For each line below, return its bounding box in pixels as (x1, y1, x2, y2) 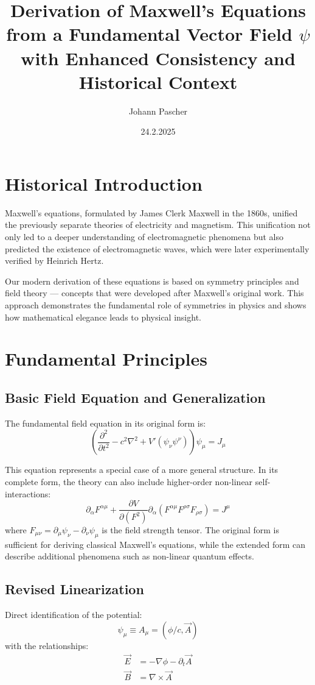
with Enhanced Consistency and (21, 45, 296, 70)
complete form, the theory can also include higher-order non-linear (5, 475, 253, 488)
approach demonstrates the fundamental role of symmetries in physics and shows (5, 298, 306, 311)
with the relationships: (5, 639, 89, 651)
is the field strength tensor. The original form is (102, 524, 280, 536)
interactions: (5, 487, 51, 500)
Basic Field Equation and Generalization (5, 388, 266, 406)
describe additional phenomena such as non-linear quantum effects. (5, 550, 254, 563)
